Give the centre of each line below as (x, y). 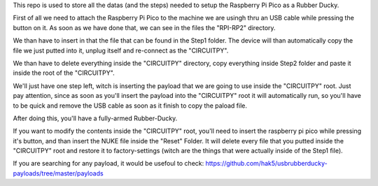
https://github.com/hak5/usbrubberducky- (267, 164)
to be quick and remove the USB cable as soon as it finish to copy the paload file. (130, 106)
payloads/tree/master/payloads (58, 173)
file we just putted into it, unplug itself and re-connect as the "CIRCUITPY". (121, 50)
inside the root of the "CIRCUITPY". (64, 73)
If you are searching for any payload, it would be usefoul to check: (108, 164)
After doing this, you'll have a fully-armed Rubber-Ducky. (95, 118)
